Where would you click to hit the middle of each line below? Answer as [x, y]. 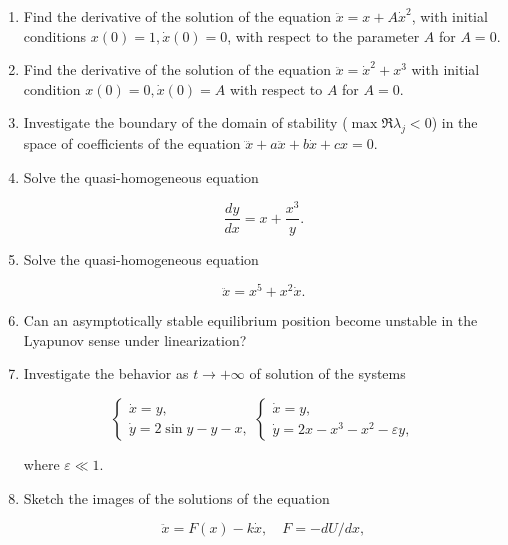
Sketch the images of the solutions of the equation [176, 497]
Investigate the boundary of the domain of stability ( [185, 122]
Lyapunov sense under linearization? [135, 339]
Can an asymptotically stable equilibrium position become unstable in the [250, 320]
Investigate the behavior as [106, 373]
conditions [55, 35]
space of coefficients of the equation [132, 143]
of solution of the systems [327, 373]
